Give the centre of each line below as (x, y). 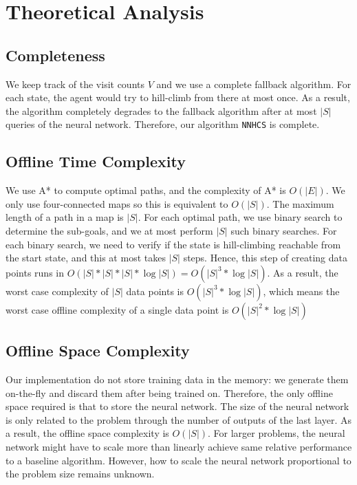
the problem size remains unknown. (80, 474)
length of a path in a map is (65, 217)
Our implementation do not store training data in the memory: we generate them (177, 379)
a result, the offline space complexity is (87, 433)
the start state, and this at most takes (86, 258)
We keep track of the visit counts (75, 84)
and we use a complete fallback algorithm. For (254, 84)
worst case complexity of (57, 291)
